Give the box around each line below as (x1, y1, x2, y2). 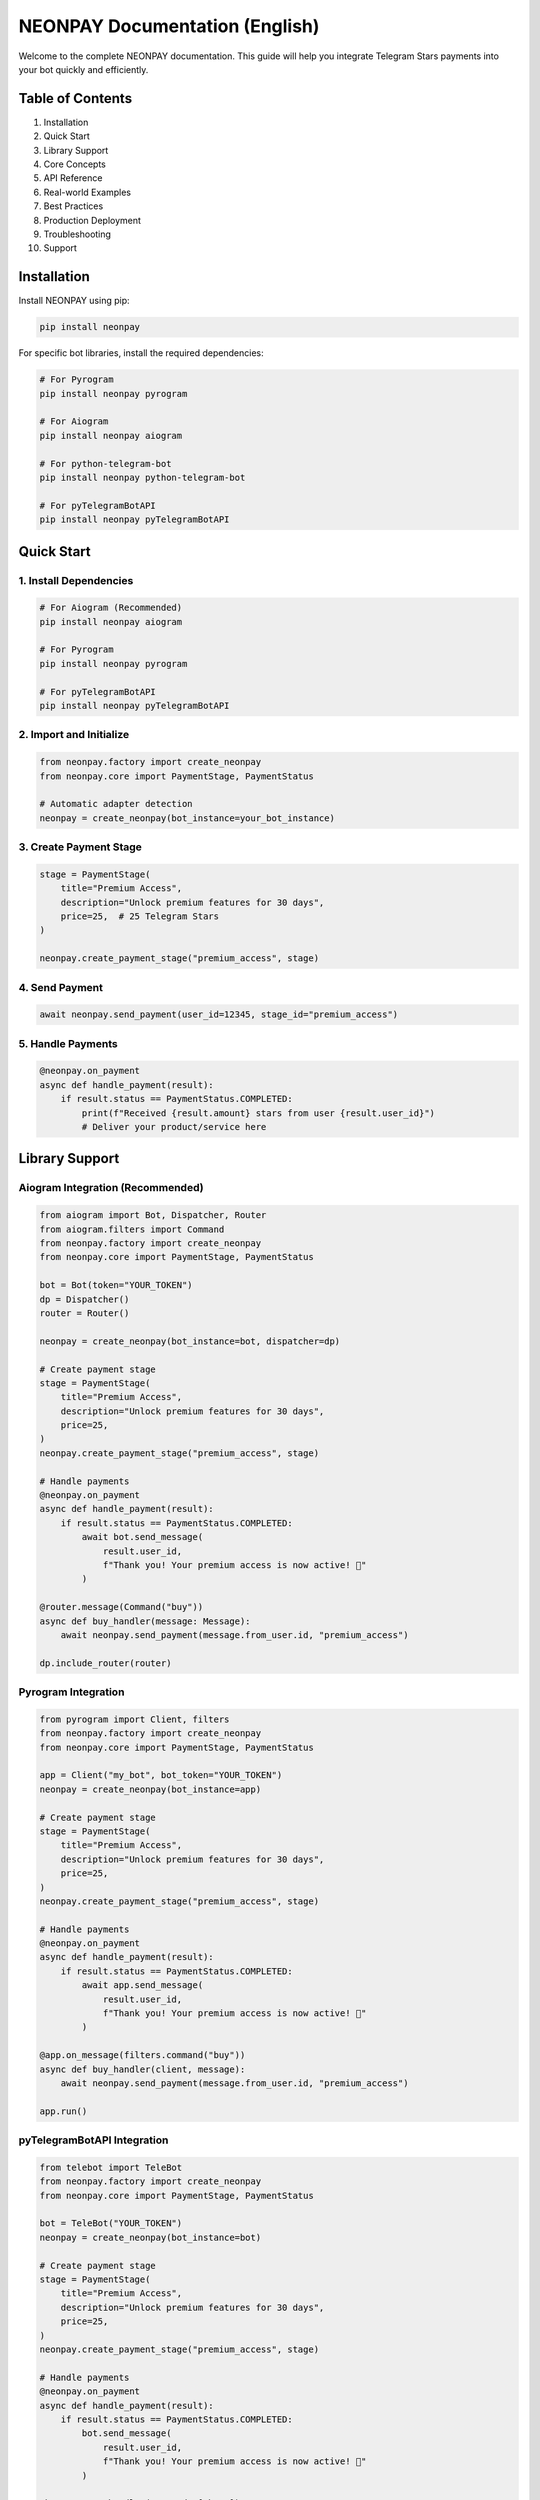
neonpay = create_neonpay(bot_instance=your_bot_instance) (39, 812, 335, 824)
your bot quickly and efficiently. (18, 63, 149, 75)
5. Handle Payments (18, 1036, 119, 1050)
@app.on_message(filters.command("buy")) (39, 2050, 246, 2061)
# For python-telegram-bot (39, 458, 172, 469)
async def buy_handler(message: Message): (39, 1615, 251, 1627)
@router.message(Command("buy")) (39, 1601, 204, 1613)
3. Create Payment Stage (18, 840, 142, 854)
